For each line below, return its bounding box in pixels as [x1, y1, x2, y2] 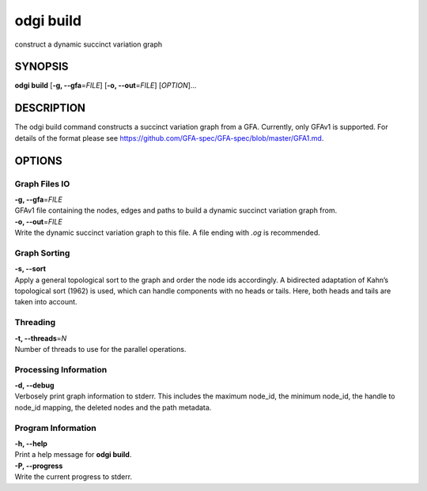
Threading [14, 317, 56, 328]
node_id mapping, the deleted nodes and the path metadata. [14, 402, 212, 412]
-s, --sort [14, 264, 47, 274]
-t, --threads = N [14, 333, 67, 343]
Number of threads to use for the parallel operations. [14, 344, 187, 353]
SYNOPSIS [14, 60, 69, 74]
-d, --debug [14, 380, 55, 391]
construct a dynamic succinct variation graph [14, 40, 163, 49]
